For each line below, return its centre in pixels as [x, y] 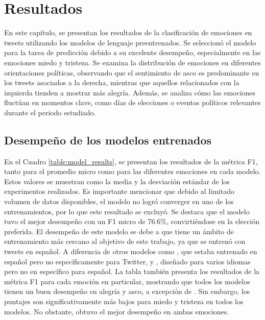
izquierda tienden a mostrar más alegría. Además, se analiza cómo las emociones [130, 92]
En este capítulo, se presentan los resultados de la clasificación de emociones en [128, 32]
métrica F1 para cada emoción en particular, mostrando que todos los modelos [127, 281]
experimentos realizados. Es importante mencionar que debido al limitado [119, 191]
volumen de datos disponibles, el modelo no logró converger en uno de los [119, 201]
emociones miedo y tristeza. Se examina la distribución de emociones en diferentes [132, 62]
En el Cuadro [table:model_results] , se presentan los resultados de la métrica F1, [131, 161]
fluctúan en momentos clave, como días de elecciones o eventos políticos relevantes [132, 102]
